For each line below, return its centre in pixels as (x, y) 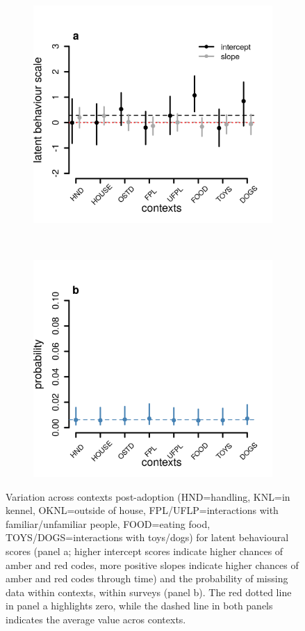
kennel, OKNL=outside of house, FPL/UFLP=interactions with (142, 510)
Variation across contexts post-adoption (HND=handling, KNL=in (148, 496)
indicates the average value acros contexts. (96, 619)
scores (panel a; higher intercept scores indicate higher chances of (145, 551)
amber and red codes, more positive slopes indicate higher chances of (152, 564)
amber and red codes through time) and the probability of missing (147, 578)
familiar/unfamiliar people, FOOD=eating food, (108, 523)
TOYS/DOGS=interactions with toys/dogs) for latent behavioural (147, 537)
